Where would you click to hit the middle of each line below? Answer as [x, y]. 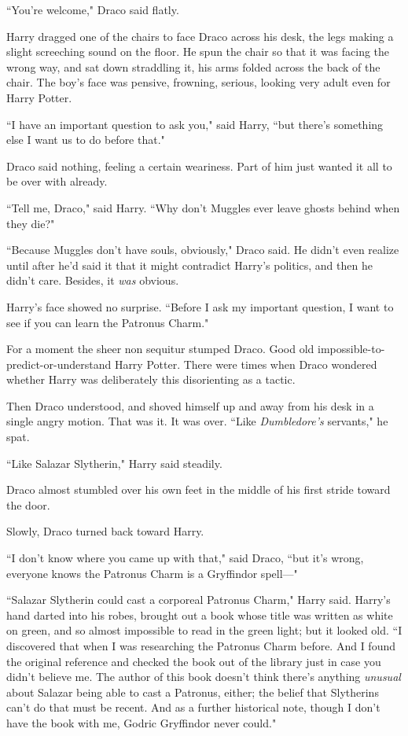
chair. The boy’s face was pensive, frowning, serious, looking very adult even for [198, 82]
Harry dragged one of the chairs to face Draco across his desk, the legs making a [200, 36]
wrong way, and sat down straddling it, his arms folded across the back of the [193, 66]
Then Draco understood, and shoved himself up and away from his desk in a [190, 405]
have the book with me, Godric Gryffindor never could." [142, 722]
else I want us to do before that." [86, 140]
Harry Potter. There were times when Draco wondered [246, 364]
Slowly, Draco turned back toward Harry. [105, 531]
